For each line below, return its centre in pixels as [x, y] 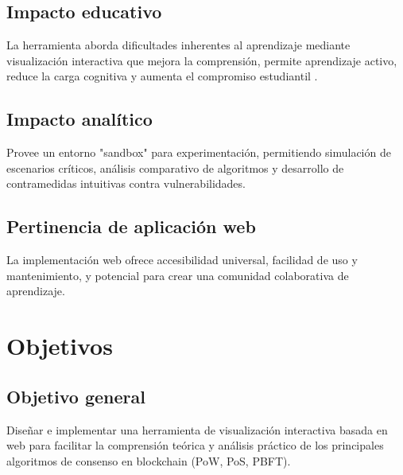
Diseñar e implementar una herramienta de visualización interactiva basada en [197, 429]
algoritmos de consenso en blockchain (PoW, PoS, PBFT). [149, 460]
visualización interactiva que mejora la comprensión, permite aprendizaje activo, [202, 60]
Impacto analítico [79, 119]
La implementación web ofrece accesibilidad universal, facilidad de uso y [182, 260]
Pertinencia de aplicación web [131, 226]
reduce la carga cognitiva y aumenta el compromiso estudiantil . [162, 76]
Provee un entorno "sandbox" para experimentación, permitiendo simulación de [199, 152]
